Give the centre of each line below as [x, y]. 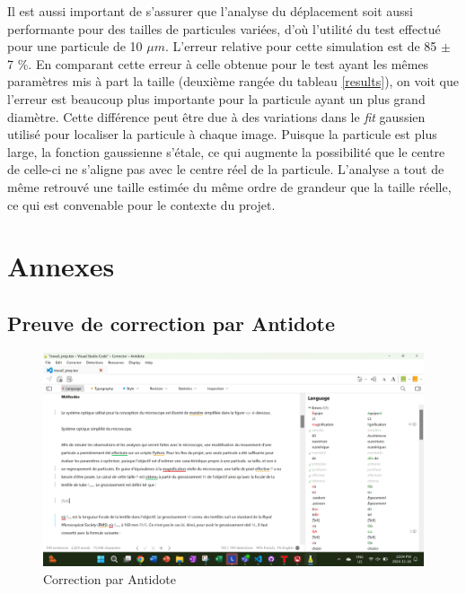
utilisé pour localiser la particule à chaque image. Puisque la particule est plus [222, 134]
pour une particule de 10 [75, 46]
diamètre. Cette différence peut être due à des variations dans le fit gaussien [216, 116]
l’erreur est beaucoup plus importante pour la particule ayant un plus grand [216, 98]
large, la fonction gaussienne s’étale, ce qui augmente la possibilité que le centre [226, 151]
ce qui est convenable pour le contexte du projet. [141, 204]
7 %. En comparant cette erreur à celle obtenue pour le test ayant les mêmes [218, 63]
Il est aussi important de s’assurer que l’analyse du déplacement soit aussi [210, 11]
